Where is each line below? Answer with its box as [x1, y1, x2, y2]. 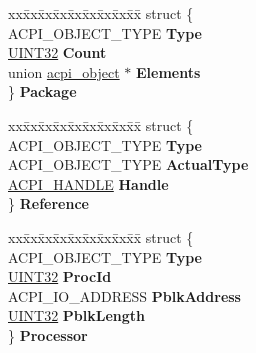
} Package [8, 81, 77, 102]
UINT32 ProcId [8, 266, 112, 287]
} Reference [8, 193, 89, 214]
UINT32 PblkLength [8, 305, 146, 326]
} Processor [8, 324, 88, 345]
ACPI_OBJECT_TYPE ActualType [8, 154, 249, 175]
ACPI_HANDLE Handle [8, 173, 169, 194]
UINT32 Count [8, 42, 107, 63]
